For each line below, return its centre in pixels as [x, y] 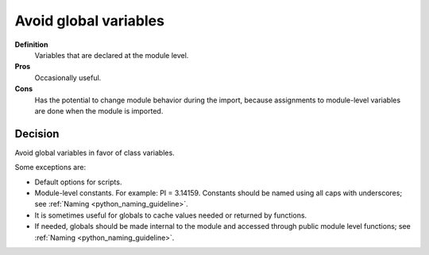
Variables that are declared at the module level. [112, 55]
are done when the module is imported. [99, 110]
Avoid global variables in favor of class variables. [95, 153]
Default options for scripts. [78, 182]
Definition [31, 44]
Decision [37, 134]
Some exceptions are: [50, 168]
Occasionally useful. [68, 77]
